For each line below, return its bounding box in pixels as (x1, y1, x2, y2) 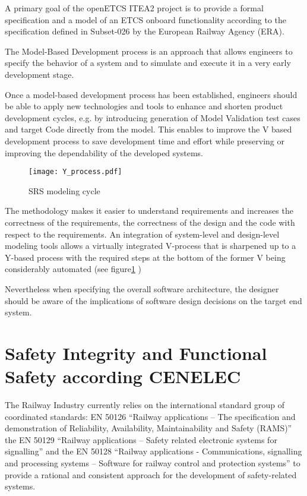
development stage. (5, 68, 74, 80)
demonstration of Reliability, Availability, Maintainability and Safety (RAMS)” (5, 422, 292, 434)
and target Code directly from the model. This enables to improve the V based (5, 123, 292, 135)
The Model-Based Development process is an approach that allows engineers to (5, 45, 293, 57)
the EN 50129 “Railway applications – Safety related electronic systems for (5, 433, 277, 446)
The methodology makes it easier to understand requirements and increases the (5, 204, 293, 217)
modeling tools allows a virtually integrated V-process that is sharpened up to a (5, 239, 296, 252)
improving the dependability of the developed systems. (5, 146, 203, 159)
